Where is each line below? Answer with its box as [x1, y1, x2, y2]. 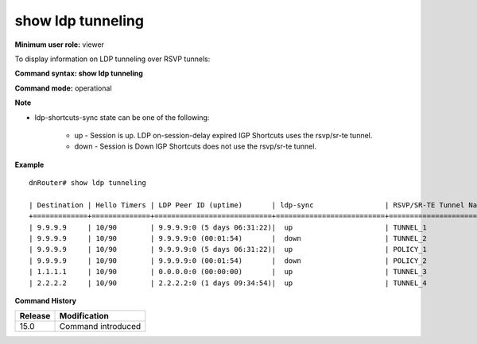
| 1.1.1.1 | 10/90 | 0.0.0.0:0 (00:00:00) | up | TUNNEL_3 [29, 267, 427, 276]
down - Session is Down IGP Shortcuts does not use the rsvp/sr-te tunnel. [74, 141, 317, 151]
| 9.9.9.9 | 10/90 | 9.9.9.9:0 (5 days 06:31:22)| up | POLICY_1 [29, 245, 427, 254]
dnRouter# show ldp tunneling [29, 179, 147, 187]
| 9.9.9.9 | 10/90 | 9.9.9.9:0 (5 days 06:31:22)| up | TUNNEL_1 [29, 222, 427, 232]
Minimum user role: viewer [14, 40, 105, 49]
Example [14, 160, 45, 169]
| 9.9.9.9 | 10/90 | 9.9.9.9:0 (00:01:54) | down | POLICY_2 [29, 256, 427, 265]
